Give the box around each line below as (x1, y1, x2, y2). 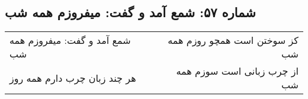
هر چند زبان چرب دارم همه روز (9, 71, 136, 85)
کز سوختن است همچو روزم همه (168, 33, 299, 47)
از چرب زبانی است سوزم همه (176, 64, 299, 78)
